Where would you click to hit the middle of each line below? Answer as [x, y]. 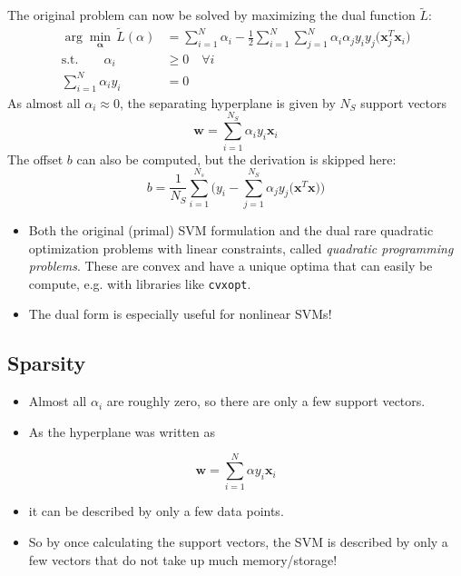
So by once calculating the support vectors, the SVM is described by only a [238, 542]
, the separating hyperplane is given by [228, 102]
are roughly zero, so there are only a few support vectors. [266, 401]
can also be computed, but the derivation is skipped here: [236, 159]
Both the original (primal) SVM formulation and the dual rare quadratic [231, 229]
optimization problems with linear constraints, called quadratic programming [241, 248]
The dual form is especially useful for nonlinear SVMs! [180, 314]
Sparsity [47, 363]
